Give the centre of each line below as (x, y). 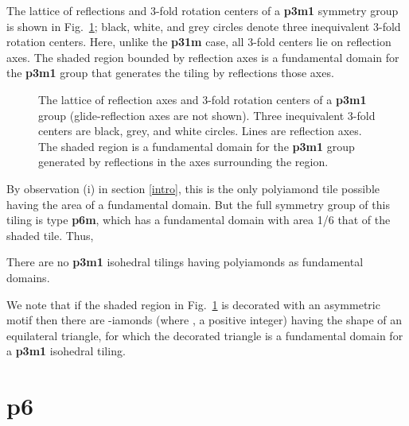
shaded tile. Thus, (50, 235)
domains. (28, 277)
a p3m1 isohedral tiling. (66, 351)
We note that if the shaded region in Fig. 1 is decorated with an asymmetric (193, 304)
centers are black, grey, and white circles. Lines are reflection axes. (200, 131)
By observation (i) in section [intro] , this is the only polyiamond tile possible (193, 188)
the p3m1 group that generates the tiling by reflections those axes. (170, 73)
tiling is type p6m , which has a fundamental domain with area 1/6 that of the (199, 220)
